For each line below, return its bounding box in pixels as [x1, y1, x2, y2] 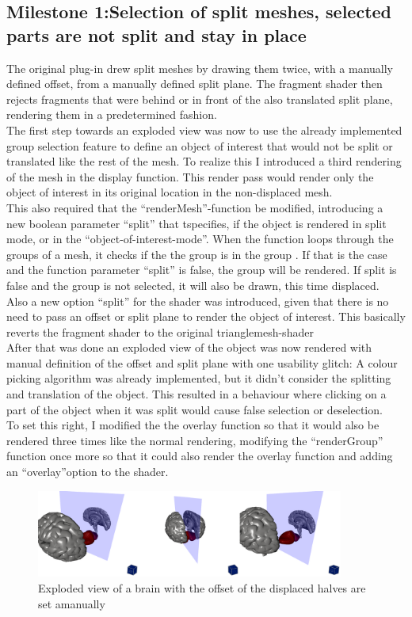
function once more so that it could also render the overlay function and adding [6, 448, 393, 464]
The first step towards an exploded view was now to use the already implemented [6, 121, 402, 138]
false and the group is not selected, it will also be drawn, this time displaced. [6, 276, 380, 293]
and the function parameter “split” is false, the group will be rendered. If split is [6, 261, 397, 278]
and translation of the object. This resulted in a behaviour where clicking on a [6, 386, 387, 402]
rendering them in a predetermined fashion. [6, 106, 217, 123]
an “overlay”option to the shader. [6, 463, 169, 480]
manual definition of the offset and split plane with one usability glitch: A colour [6, 354, 398, 371]
